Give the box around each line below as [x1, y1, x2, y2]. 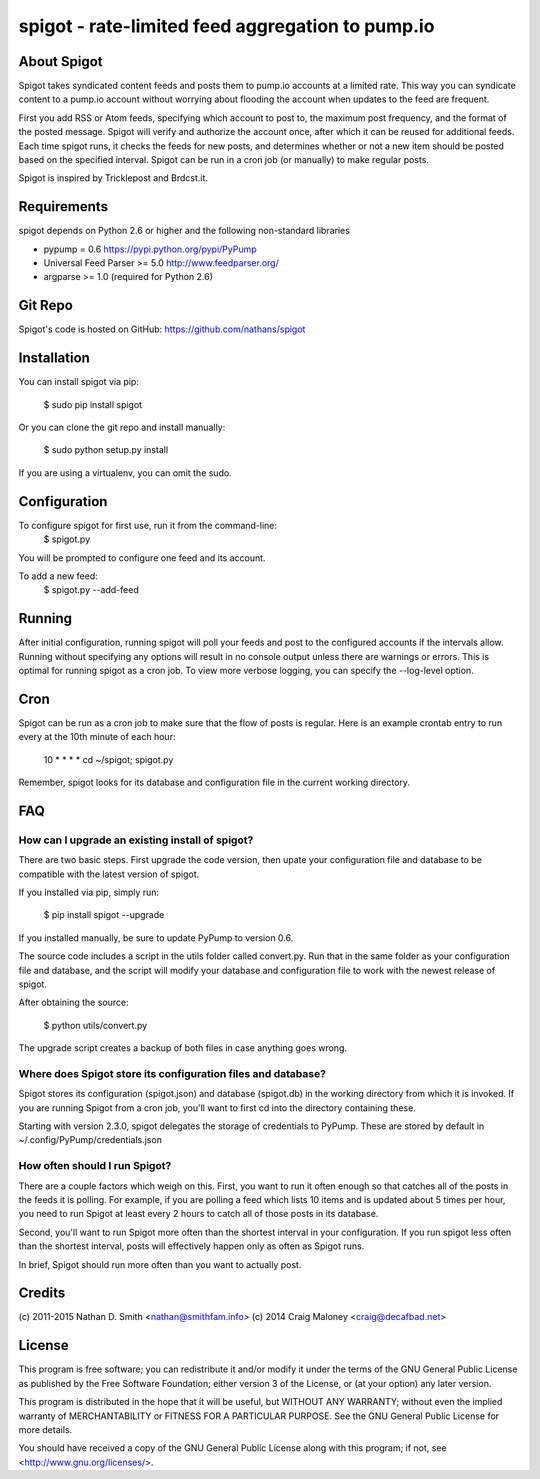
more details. [18, 1423, 73, 1435]
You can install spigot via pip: [18, 376, 140, 388]
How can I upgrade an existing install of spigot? [18, 833, 254, 847]
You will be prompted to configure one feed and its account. [18, 551, 266, 564]
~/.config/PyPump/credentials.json [18, 1134, 162, 1146]
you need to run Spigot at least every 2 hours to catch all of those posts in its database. [18, 1208, 379, 1220]
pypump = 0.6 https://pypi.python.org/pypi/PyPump [43, 243, 257, 255]
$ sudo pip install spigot [43, 398, 143, 410]
